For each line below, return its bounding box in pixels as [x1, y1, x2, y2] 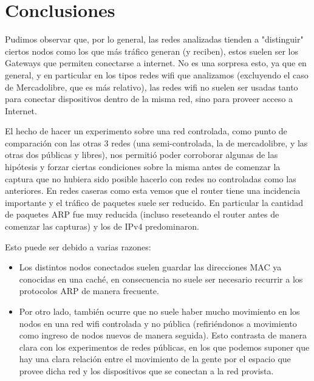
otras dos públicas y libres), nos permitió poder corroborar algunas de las [5, 148, 278, 161]
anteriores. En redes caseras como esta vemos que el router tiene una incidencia [5, 184, 301, 197]
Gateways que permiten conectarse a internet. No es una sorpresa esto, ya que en [5, 57, 307, 69]
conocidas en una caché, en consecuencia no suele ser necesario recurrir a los [19, 272, 303, 285]
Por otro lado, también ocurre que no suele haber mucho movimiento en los [19, 305, 300, 317]
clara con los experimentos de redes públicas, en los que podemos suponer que [19, 340, 310, 353]
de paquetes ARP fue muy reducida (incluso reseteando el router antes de [5, 208, 279, 221]
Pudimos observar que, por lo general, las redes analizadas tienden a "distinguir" [5, 33, 304, 46]
